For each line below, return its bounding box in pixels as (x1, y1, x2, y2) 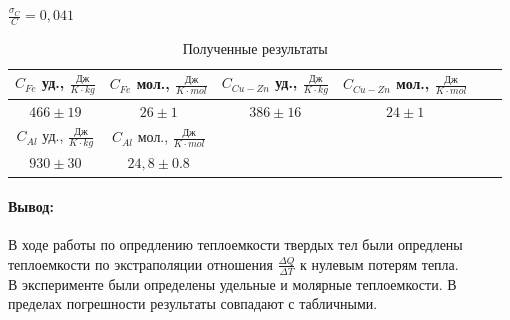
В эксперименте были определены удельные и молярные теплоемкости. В (8, 273, 457, 294)
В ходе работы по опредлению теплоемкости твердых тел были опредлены (8, 234, 463, 255)
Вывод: (8, 196, 54, 217)
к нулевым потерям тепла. (300, 253, 459, 274)
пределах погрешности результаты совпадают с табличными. (8, 293, 378, 314)
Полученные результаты (182, 37, 328, 58)
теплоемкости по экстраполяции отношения (8, 253, 273, 274)
